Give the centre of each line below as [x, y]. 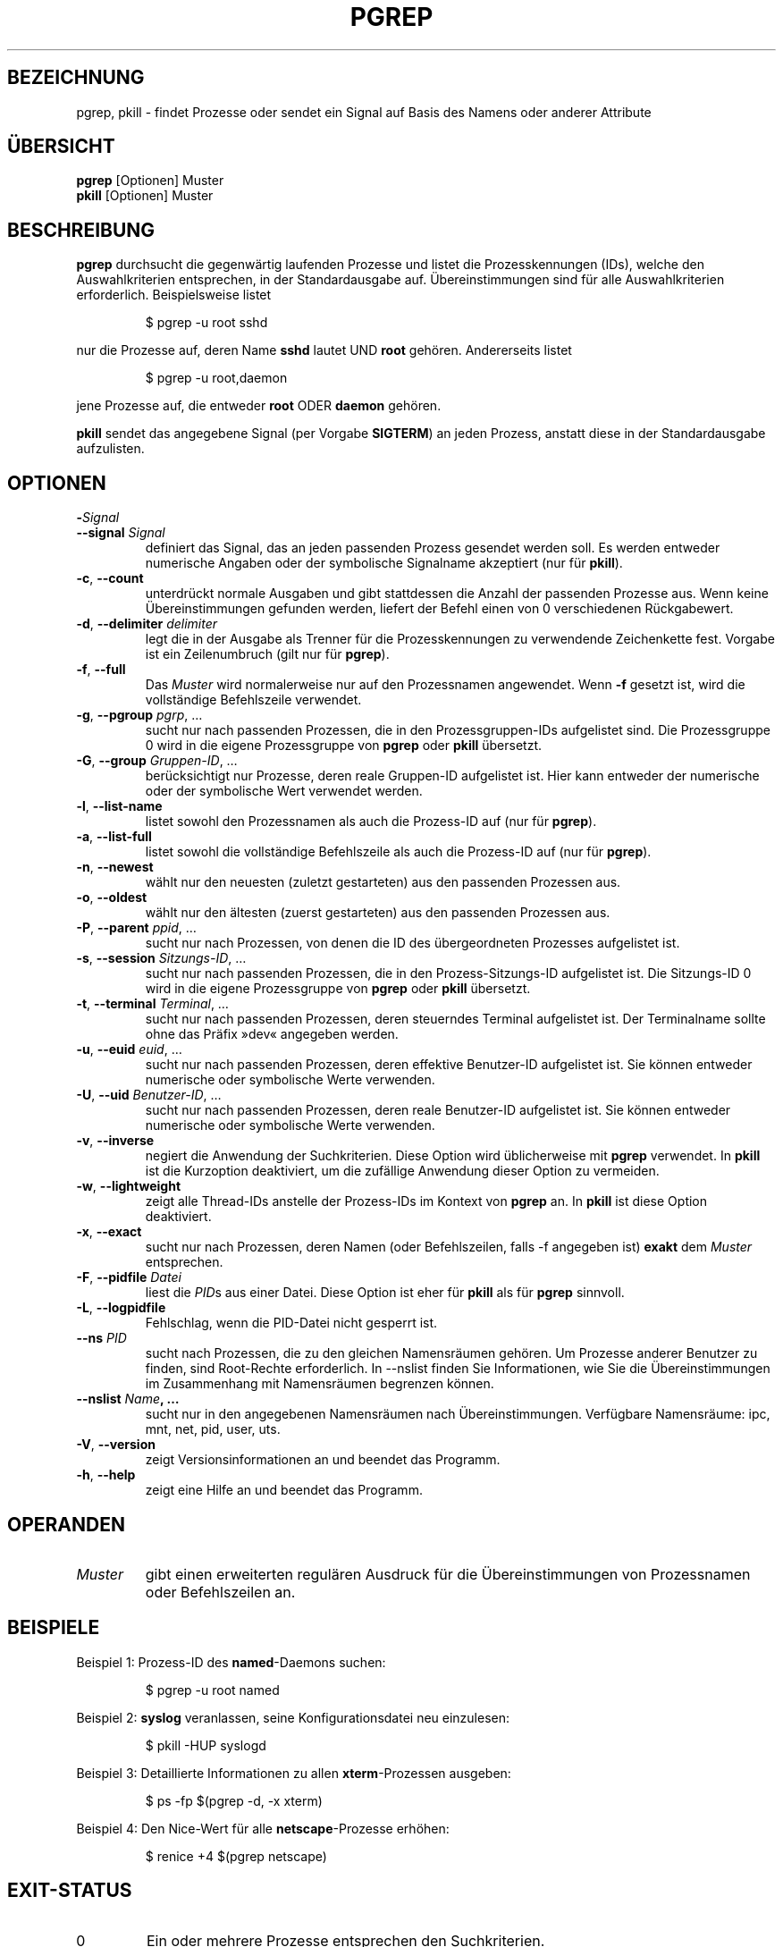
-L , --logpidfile [121, 1308]
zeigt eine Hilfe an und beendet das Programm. [284, 1490]
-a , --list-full [114, 837]
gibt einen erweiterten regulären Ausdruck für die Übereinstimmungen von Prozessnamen [448, 1574]
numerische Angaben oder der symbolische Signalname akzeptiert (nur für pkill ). [384, 563]
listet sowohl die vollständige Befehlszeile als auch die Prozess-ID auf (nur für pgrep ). [398, 852]
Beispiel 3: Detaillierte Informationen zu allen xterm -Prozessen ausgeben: [294, 1773]
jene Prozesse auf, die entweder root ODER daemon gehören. [259, 406]
